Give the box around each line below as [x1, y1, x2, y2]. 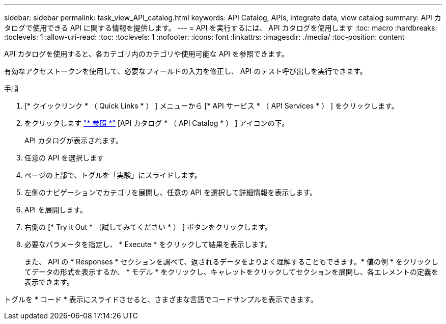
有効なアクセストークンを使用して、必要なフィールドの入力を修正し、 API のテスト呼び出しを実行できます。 [4, 67, 367, 75]
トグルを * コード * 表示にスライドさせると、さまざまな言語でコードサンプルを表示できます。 [4, 295, 318, 304]
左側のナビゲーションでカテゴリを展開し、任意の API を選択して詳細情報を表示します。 [24, 188, 317, 197]
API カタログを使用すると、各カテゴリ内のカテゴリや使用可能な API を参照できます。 [4, 49, 289, 58]
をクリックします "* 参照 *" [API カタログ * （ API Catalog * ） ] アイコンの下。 [24, 119, 289, 127]
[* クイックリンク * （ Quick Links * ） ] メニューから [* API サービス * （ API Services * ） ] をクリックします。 [24, 101, 399, 110]
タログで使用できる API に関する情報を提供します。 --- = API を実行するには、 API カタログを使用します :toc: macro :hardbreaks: [4, 23, 437, 32]
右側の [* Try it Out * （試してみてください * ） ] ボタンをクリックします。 [24, 223, 272, 231]
